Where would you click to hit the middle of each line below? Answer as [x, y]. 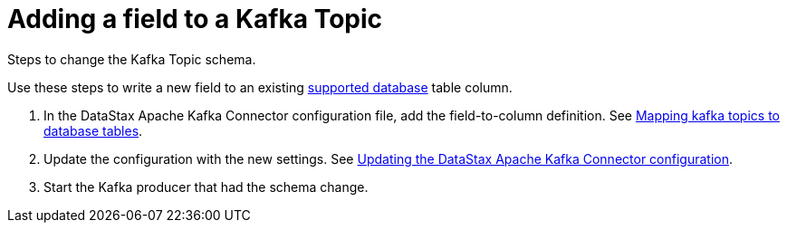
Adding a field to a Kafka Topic [195, 19]
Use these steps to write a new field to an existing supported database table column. [260, 87]
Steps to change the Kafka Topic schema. [132, 59]
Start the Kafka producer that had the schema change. [206, 187]
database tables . [93, 130]
